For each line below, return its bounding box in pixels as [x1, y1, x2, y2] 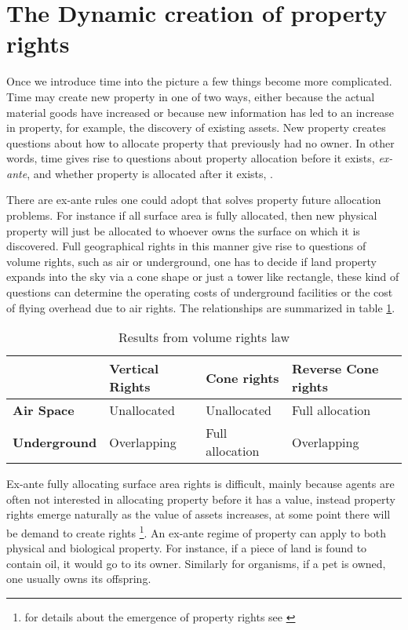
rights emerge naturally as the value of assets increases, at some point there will [6, 506, 391, 523]
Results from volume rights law [118, 328, 290, 347]
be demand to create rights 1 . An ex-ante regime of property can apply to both [6, 523, 387, 541]
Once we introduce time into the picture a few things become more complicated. [6, 73, 392, 89]
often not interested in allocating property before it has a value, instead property [6, 490, 395, 507]
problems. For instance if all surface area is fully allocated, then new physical [6, 207, 377, 224]
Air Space [13, 401, 75, 420]
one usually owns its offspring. [6, 570, 151, 587]
